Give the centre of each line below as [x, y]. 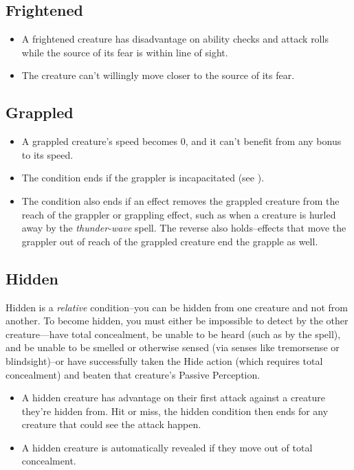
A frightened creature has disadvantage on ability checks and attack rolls [175, 39]
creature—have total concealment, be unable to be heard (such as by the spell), [173, 334]
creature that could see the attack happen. [111, 424]
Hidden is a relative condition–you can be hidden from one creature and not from [177, 307]
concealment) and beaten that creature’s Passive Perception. [133, 374]
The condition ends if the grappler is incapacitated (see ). [143, 178]
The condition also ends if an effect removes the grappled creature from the [180, 200]
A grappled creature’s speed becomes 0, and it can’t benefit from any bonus [181, 141]
